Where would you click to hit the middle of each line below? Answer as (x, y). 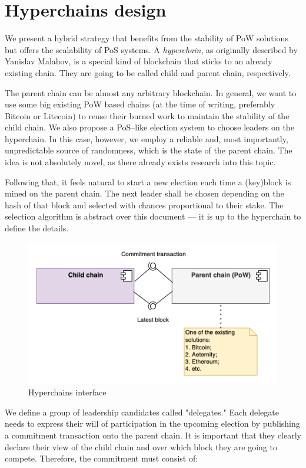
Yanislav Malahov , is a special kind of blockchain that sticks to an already (139, 61)
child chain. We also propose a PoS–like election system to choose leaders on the (149, 127)
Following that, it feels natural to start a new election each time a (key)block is (148, 181)
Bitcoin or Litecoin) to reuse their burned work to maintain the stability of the (147, 115)
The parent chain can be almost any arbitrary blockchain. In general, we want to (151, 92)
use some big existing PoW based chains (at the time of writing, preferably (140, 104)
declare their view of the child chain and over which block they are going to (141, 446)
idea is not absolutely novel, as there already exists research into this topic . (140, 162)
